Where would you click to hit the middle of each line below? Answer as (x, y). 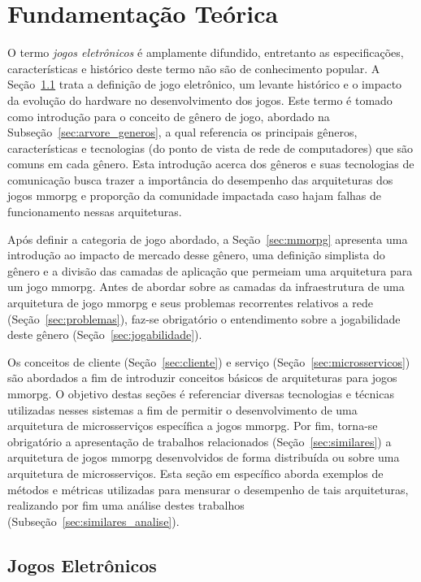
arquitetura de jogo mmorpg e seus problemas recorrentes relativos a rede (190, 303)
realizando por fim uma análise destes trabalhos (126, 505)
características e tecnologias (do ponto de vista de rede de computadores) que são (210, 148)
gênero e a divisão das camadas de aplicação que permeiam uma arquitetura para (210, 270)
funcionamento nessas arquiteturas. (95, 212)
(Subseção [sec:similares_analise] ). (93, 521)
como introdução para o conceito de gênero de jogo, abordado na (169, 116)
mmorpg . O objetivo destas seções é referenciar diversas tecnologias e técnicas (201, 393)
